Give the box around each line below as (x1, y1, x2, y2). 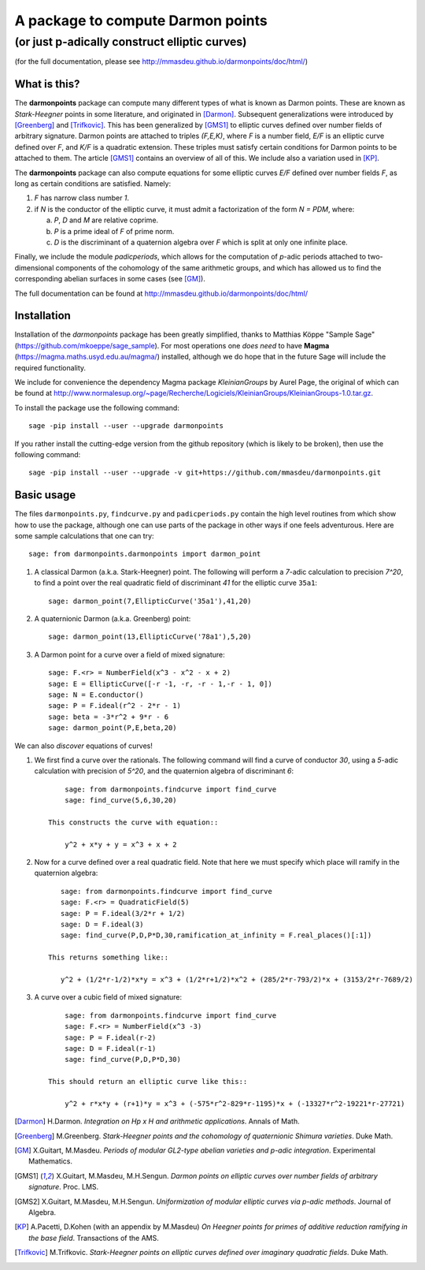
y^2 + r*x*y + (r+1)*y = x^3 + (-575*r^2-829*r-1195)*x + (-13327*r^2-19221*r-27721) (64, 1099, 405, 1108)
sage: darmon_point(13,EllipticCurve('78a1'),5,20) (48, 632, 252, 642)
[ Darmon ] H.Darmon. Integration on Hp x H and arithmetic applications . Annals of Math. (14, 1116, 300, 1127)
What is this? (14, 77, 80, 91)
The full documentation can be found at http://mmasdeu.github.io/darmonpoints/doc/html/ (14, 289, 309, 298)
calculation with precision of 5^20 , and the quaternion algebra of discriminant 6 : (34, 766, 294, 776)
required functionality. (14, 363, 87, 372)
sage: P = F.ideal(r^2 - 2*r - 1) (48, 702, 181, 710)
